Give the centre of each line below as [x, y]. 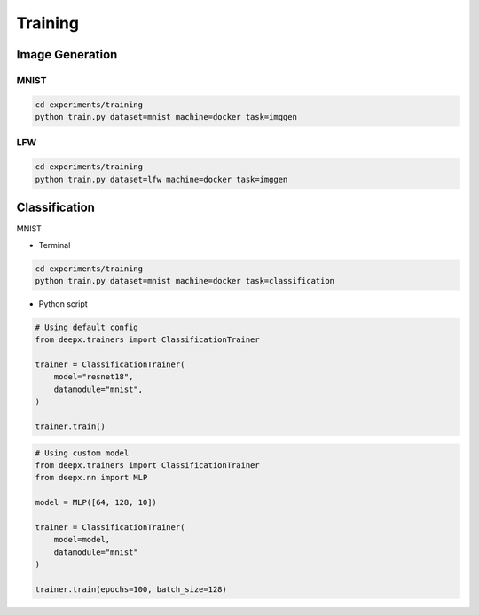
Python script [63, 304]
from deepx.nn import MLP [91, 478]
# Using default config [87, 327]
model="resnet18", [94, 377]
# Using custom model [82, 453]
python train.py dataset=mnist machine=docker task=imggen [166, 117]
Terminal [55, 245]
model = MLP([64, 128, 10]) [96, 502]
